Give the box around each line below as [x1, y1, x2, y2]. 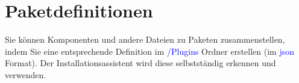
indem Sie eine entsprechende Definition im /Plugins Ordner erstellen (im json [5, 45, 294, 57]
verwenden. [5, 68, 46, 81]
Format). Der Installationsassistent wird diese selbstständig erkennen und [5, 57, 276, 69]
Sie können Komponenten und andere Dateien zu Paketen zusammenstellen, [5, 33, 285, 46]
